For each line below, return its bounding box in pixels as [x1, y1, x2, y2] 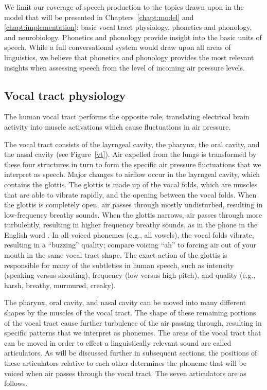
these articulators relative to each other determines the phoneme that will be [4, 358, 246, 368]
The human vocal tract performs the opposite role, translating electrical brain [4, 111, 250, 122]
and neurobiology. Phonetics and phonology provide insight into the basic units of [4, 31, 262, 42]
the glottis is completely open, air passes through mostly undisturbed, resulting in [4, 199, 263, 210]
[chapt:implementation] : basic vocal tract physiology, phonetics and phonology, [4, 22, 252, 32]
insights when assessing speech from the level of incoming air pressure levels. [4, 62, 245, 73]
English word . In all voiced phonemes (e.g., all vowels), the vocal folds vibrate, [4, 229, 254, 240]
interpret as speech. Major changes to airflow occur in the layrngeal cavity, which [4, 169, 260, 180]
